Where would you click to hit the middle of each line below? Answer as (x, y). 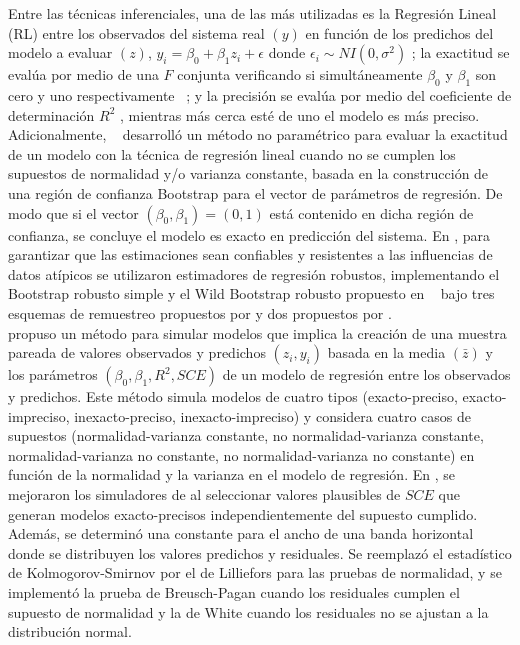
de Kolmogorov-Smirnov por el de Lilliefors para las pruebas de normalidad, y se (255, 572)
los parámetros (53, 374)
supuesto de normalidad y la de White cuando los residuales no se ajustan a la (248, 611)
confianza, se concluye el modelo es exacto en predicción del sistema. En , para (249, 234)
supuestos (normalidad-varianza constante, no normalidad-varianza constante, (246, 435)
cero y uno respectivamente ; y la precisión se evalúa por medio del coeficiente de (260, 94)
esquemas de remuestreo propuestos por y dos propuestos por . (200, 312)
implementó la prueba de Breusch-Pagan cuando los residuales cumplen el (234, 592)
